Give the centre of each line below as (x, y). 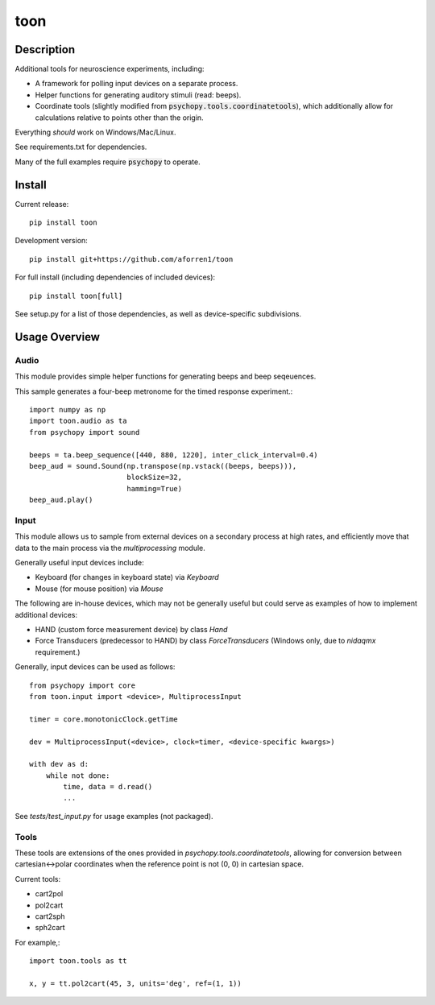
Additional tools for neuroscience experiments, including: (110, 69)
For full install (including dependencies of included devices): (115, 277)
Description (45, 50)
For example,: (37, 942)
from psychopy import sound (85, 432)
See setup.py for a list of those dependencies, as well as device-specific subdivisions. (158, 314)
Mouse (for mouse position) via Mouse (99, 589)
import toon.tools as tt (78, 961)
